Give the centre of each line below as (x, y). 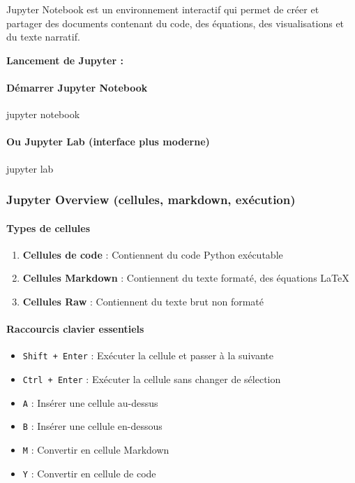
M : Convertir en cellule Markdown (96, 449)
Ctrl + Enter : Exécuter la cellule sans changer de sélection (152, 379)
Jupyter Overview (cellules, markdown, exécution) (151, 200)
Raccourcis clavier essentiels (75, 329)
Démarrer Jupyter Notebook (77, 87)
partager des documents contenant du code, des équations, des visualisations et (175, 23)
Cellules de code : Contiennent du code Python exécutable (153, 254)
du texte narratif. (43, 37)
